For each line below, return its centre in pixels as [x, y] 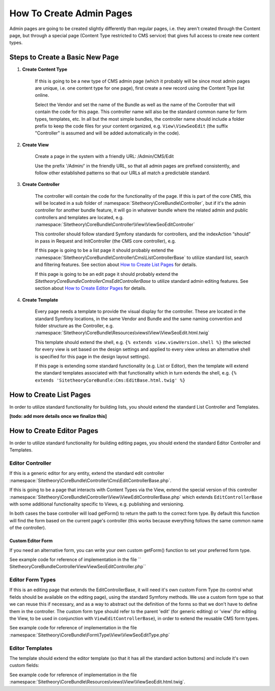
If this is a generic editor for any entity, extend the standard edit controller [87, 473]
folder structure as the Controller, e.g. [74, 326]
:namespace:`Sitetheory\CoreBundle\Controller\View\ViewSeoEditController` [115, 225]
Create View [36, 145]
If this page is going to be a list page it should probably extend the [104, 250]
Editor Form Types [33, 580]
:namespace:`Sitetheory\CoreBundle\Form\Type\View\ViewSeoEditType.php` [90, 635]
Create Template [40, 300]
